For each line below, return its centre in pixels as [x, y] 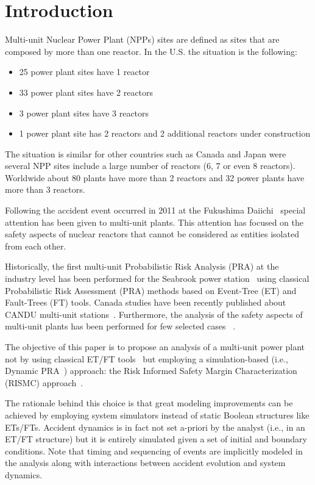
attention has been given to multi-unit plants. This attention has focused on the [154, 222]
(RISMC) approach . [44, 382]
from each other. [36, 246]
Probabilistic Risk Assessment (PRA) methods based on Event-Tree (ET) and [151, 290]
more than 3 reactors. [45, 189]
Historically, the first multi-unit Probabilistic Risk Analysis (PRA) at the [142, 266]
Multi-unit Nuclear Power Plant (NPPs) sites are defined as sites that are [142, 39]
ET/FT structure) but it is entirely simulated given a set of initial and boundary [156, 439]
